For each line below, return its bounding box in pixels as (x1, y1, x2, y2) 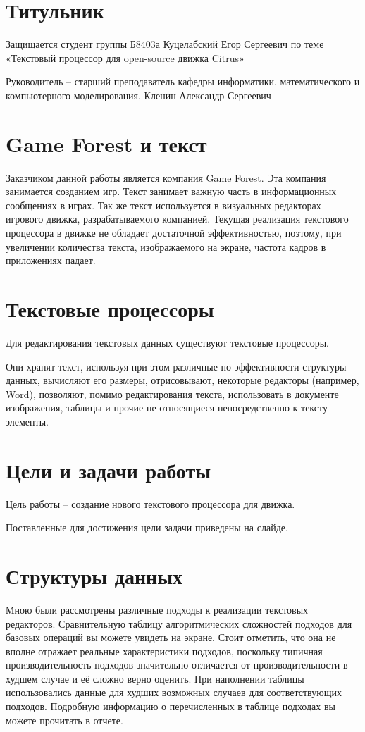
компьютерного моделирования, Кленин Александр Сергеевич (6, 87, 271, 102)
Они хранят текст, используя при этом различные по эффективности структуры (6, 359, 347, 373)
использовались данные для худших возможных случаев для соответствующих (6, 685, 342, 700)
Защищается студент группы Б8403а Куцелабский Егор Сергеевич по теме (6, 37, 324, 51)
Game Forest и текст (6, 129, 207, 158)
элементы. (6, 414, 49, 428)
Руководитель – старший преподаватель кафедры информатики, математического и (6, 74, 360, 89)
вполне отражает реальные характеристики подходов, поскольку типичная (6, 643, 323, 658)
